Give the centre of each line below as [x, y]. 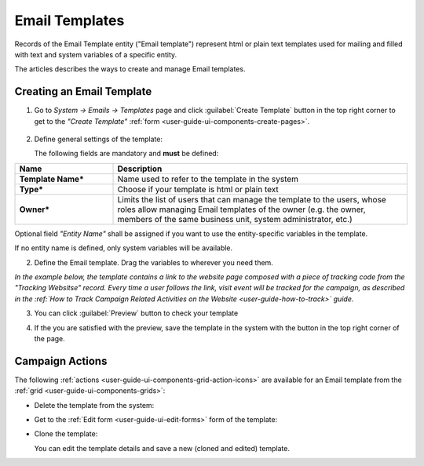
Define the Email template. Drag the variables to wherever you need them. [154, 262]
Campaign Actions [61, 361]
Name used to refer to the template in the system [208, 179]
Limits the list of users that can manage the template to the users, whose [252, 199]
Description [140, 169]
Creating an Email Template [83, 91]
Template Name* [51, 179]
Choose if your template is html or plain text [198, 189]
